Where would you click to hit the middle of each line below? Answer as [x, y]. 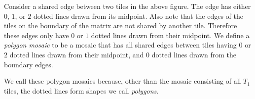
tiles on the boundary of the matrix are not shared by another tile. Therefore [121, 25]
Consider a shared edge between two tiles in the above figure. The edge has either [127, 6]
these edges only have [36, 35]
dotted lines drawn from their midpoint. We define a [170, 35]
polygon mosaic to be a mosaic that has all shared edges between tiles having [120, 45]
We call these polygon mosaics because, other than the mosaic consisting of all [123, 81]
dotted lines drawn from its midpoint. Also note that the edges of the [138, 16]
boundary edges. [29, 64]
